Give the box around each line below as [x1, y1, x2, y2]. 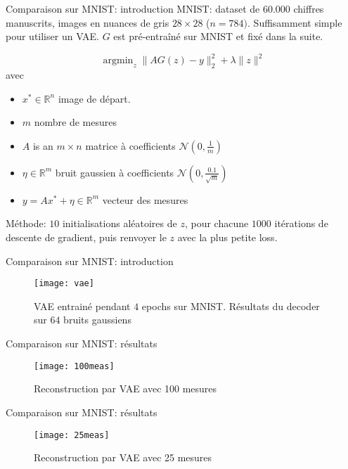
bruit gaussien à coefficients [55, 165, 174, 179]
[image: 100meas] [34, 361, 115, 371]
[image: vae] [34, 278, 94, 289]
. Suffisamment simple [247, 15, 342, 30]
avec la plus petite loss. [177, 230, 278, 245]
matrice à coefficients [85, 138, 176, 153]
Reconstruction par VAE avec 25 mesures [34, 450, 212, 465]
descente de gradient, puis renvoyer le [6, 230, 167, 245]
